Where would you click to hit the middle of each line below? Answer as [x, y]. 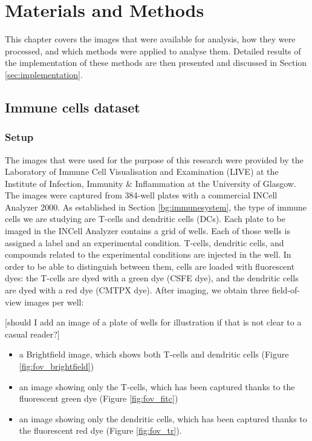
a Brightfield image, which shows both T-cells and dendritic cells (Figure [154, 354]
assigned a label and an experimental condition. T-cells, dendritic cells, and [145, 242]
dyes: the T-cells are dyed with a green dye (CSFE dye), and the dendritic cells [152, 278]
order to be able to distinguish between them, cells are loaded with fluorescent [150, 266]
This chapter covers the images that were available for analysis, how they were [150, 39]
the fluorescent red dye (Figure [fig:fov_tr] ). [100, 430]
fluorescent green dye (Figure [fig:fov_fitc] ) [99, 398]
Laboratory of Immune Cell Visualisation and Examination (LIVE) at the [142, 171]
